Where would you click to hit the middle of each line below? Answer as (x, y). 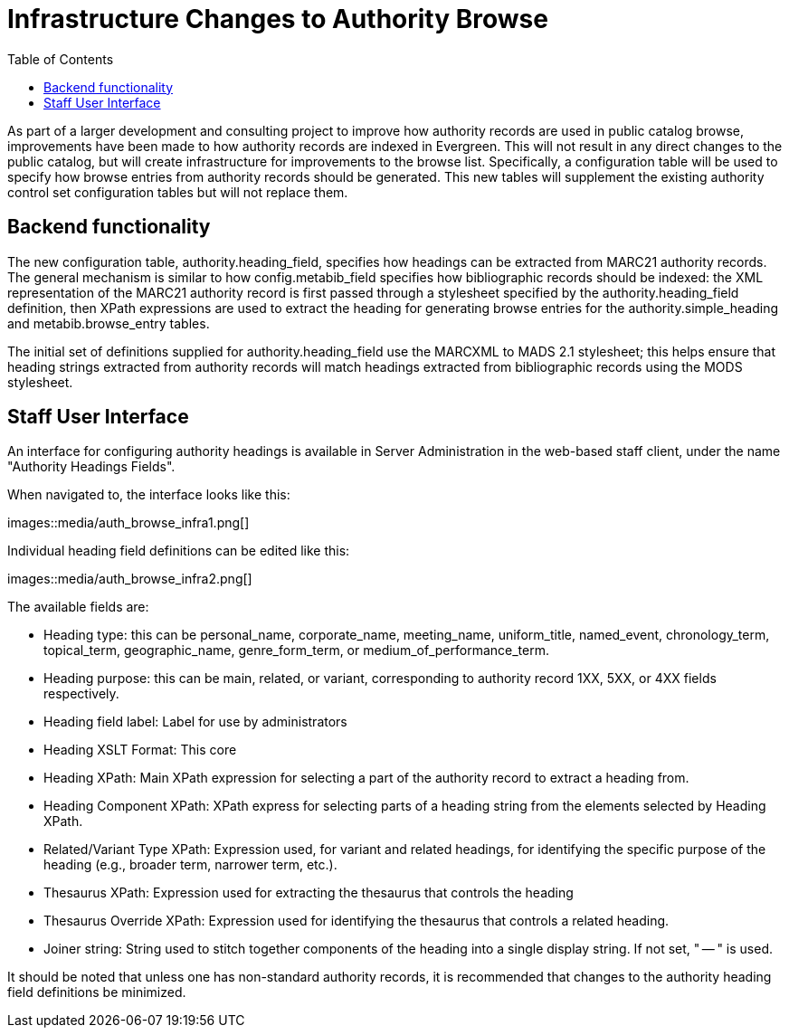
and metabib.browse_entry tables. (109, 323)
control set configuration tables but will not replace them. (178, 192)
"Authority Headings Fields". (91, 467)
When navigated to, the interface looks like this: (149, 495)
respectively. (81, 694)
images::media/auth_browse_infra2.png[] (130, 579)
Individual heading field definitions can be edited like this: (179, 551)
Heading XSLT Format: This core (140, 750)
